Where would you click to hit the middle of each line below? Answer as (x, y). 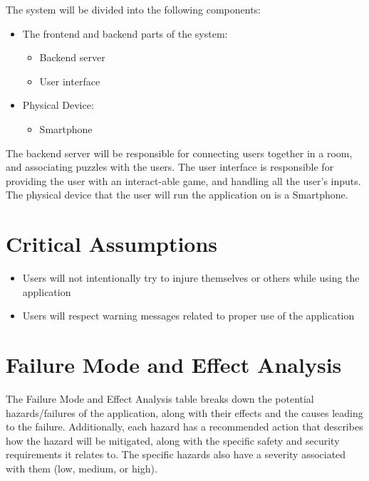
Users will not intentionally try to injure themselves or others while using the (191, 278)
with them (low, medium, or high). (82, 468)
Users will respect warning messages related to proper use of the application (188, 316)
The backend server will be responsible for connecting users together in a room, (179, 153)
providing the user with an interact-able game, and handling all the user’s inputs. (183, 180)
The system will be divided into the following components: (134, 9)
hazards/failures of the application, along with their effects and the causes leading (184, 412)
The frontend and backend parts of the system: (125, 33)
